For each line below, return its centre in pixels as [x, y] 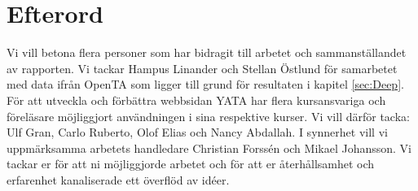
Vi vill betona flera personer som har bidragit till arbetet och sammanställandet [207, 52]
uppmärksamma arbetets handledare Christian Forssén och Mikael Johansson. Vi [209, 148]
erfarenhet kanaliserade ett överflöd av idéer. [118, 179]
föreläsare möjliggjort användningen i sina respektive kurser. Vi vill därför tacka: [208, 116]
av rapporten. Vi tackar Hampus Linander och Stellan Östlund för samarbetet [202, 68]
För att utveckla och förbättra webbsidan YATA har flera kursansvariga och [196, 100]
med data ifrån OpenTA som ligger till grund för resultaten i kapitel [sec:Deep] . [205, 84]
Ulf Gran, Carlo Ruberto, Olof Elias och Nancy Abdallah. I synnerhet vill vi [197, 132]
